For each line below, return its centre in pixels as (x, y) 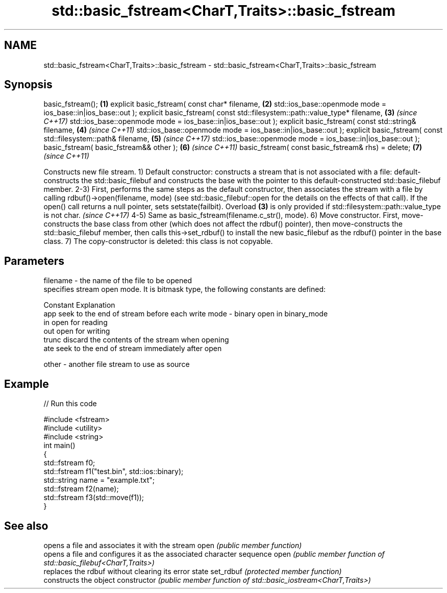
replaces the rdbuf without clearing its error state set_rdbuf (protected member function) (193, 571)
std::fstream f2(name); (81, 489)
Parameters (34, 261)
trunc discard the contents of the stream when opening (136, 340)
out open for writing (77, 331)
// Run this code (70, 404)
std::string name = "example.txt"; (99, 480)
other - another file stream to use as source (117, 364)
